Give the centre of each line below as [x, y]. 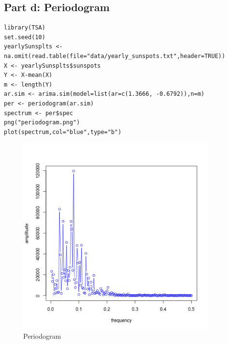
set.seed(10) [25, 37]
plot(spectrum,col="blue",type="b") [63, 132]
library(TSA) [25, 28]
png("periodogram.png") [42, 123]
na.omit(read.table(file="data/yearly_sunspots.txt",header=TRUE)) [115, 56]
